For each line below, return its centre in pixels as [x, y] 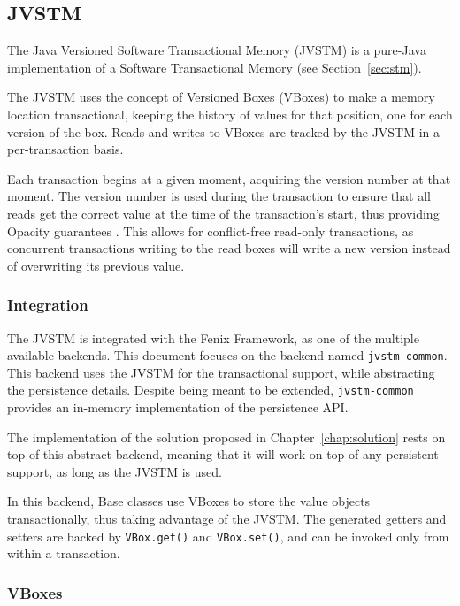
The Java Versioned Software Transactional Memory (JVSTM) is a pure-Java [217, 50]
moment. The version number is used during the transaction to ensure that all [219, 196]
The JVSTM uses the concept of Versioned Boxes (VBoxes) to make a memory [221, 97]
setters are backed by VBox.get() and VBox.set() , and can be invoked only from [228, 536]
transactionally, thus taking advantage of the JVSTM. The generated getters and [227, 519]
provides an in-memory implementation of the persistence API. [178, 407]
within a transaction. [64, 553]
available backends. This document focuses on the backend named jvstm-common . [227, 355]
